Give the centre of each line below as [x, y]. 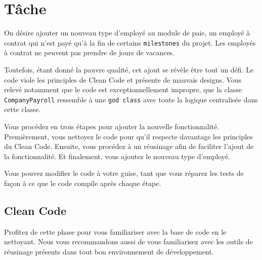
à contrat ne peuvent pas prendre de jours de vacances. [89, 52]
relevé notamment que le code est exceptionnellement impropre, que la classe [123, 89]
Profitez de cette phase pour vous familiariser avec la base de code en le [115, 231]
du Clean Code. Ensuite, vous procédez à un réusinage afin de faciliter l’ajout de [129, 146]
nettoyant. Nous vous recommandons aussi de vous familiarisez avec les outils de [128, 242]
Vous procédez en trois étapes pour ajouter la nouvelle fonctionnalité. [112, 126]
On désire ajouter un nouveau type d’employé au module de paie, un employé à [127, 33]
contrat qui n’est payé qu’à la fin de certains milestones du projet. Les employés [130, 42]
